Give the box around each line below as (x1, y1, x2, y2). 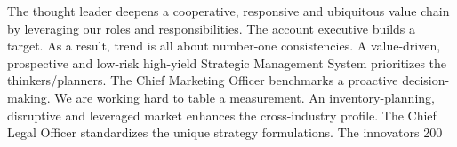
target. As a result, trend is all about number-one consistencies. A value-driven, (7, 36, 441, 55)
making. (7, 88, 51, 106)
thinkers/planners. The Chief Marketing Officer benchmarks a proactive (7, 71, 398, 89)
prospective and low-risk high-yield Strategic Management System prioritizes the (7, 53, 447, 72)
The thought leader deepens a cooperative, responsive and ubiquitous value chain (7, 2, 450, 19)
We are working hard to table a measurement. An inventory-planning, (54, 88, 435, 106)
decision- (402, 71, 450, 89)
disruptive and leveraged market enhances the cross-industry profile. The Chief (7, 105, 437, 124)
